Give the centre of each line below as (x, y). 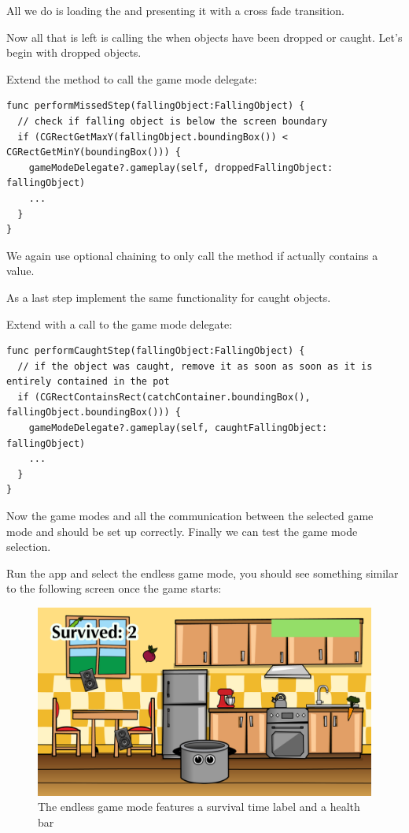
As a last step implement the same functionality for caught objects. (169, 297)
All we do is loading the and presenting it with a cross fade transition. (175, 10)
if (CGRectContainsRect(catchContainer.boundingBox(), (164, 397)
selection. (29, 547)
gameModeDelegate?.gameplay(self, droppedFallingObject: (181, 167)
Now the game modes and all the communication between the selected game (190, 516)
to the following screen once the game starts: (114, 588)
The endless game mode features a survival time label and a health (199, 807)
